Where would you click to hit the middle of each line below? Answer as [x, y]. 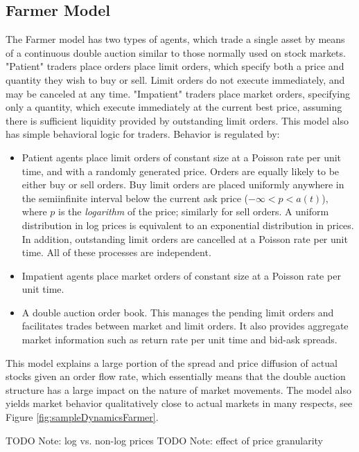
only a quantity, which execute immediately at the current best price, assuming [174, 107]
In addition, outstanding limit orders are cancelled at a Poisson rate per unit [185, 238]
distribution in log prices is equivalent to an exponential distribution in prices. [188, 225]
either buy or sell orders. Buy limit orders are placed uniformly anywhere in [183, 184]
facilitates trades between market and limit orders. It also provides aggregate [185, 326]
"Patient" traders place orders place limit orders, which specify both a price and [175, 66]
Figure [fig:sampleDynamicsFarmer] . [82, 417]
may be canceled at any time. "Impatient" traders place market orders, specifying [178, 93]
